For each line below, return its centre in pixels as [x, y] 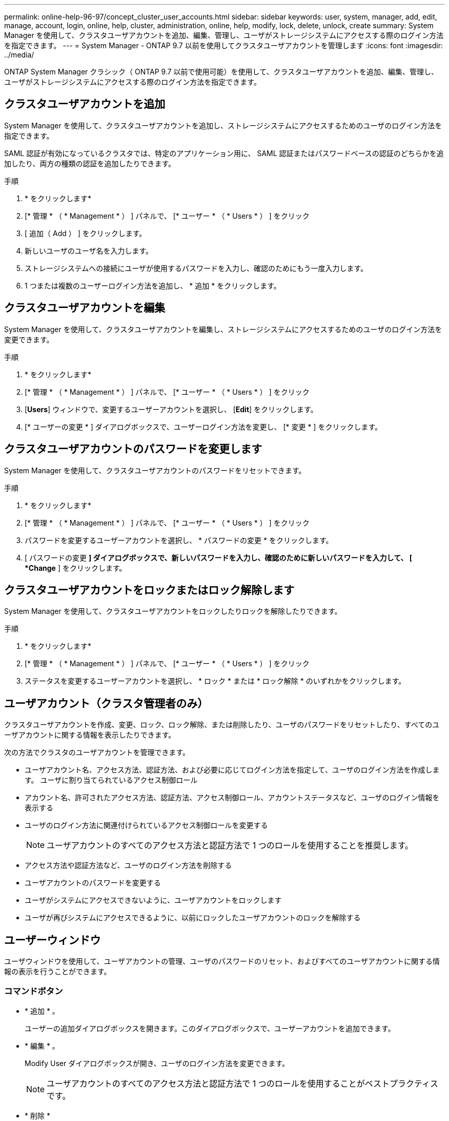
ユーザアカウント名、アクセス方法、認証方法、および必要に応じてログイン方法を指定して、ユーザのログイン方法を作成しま [232, 770]
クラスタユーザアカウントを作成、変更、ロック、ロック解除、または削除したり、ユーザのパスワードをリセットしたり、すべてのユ [222, 725]
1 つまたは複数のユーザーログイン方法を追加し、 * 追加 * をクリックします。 [153, 285]
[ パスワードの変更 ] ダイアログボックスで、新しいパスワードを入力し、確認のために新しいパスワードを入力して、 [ [219, 557]
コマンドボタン [34, 991]
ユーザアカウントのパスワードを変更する [93, 883]
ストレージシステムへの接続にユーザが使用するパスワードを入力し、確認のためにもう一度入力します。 [196, 268]
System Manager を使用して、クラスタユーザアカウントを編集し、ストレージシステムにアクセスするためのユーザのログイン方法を [223, 329]
